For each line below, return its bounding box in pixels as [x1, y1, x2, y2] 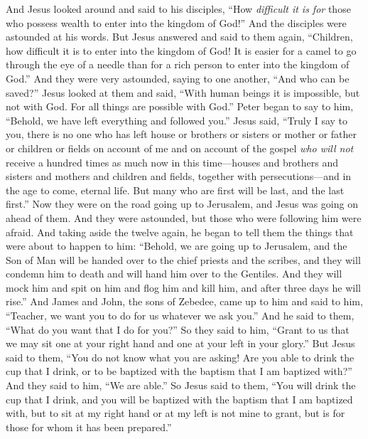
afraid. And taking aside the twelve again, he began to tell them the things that [6, 224, 354, 239]
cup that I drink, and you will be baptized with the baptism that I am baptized [6, 391, 353, 406]
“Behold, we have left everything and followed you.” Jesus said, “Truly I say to [6, 112, 348, 127]
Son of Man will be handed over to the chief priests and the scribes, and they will [6, 252, 361, 267]
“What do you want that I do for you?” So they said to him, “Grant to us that [6, 322, 350, 337]
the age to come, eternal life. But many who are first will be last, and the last [6, 182, 345, 197]
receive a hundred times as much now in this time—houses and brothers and [6, 154, 339, 169]
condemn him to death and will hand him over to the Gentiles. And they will [6, 266, 342, 281]
